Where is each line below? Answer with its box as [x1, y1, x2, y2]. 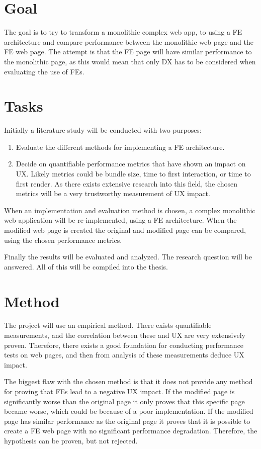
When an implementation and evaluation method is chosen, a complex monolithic [4, 205, 255, 215]
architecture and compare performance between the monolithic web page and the [4, 36, 254, 47]
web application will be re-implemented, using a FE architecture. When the [4, 215, 237, 225]
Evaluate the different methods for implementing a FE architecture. [16, 141, 225, 152]
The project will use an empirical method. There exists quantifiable [4, 320, 212, 330]
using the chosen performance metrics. [4, 234, 122, 245]
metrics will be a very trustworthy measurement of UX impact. [16, 188, 210, 199]
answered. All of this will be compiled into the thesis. [4, 261, 168, 272]
